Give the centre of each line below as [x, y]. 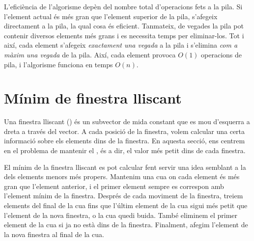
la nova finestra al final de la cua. [54, 234]
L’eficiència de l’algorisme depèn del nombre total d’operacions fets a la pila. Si [123, 6]
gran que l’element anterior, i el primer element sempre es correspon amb [114, 186]
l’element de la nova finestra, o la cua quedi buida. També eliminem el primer [121, 215]
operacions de [222, 54]
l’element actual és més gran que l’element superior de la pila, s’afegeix [111, 16]
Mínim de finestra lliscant [93, 98]
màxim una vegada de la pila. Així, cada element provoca [90, 54]
